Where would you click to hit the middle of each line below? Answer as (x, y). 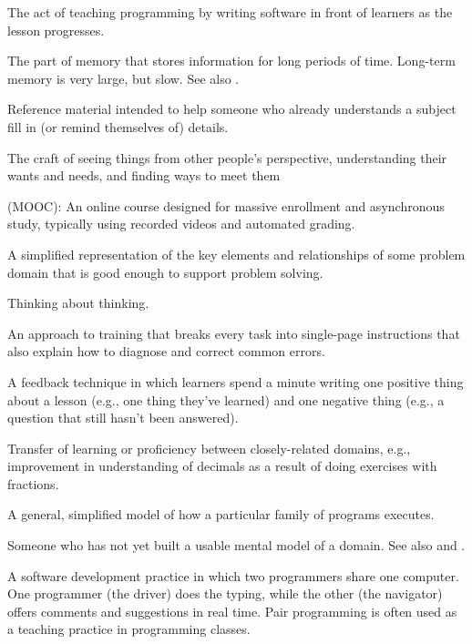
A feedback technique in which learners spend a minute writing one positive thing (236, 381)
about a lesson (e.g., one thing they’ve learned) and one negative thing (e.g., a (226, 399)
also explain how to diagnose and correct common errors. (166, 351)
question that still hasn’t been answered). (123, 418)
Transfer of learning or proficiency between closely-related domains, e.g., (209, 448)
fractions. (33, 483)
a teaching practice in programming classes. (129, 629)
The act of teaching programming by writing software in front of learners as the (230, 12)
